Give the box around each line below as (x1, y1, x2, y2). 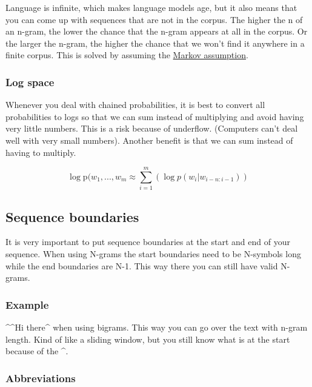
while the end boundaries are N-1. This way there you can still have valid (5, 259, 278, 272)
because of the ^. (5, 345, 68, 357)
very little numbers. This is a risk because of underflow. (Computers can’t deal (5, 122, 298, 135)
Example (5, 297, 49, 312)
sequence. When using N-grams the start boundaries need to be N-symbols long (5, 247, 301, 260)
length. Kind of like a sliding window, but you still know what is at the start (5, 332, 290, 345)
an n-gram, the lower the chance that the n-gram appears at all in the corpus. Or (5, 25, 308, 38)
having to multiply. (5, 146, 76, 158)
